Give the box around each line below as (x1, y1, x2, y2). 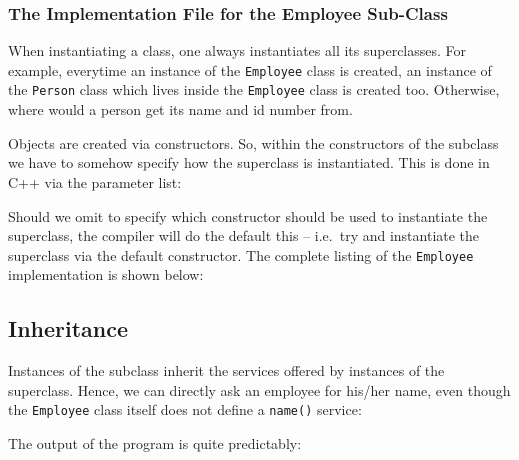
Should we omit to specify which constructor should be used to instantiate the (8, 205, 488, 226)
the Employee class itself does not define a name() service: (8, 399, 362, 420)
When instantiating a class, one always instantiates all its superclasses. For (8, 40, 467, 61)
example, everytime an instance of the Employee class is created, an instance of (8, 59, 492, 80)
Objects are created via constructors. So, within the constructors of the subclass (8, 132, 499, 153)
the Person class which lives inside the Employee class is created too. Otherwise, (8, 79, 500, 100)
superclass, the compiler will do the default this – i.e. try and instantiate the (8, 225, 480, 246)
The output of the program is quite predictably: (8, 432, 302, 453)
